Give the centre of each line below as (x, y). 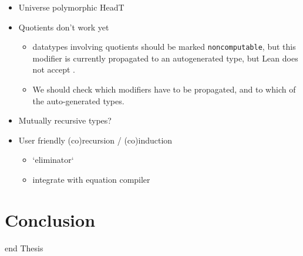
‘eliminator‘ (53, 160)
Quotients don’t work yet (64, 27)
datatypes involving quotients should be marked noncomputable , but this (164, 47)
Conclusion (50, 219)
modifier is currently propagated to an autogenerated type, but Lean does (165, 58)
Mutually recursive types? (65, 120)
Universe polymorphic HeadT (71, 7)
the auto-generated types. (78, 100)
